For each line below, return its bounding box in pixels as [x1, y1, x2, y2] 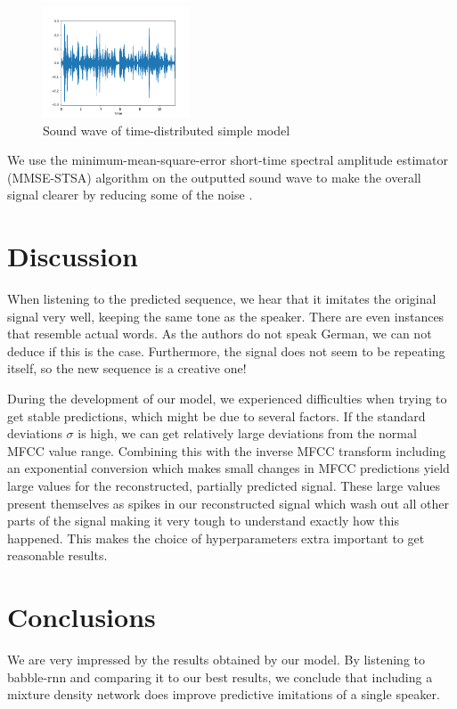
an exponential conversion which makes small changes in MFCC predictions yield [7, 459, 450, 477]
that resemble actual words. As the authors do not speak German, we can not [7, 324, 432, 343]
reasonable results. [7, 546, 108, 565]
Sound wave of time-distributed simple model [43, 120, 290, 139]
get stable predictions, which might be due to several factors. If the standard [7, 406, 426, 425]
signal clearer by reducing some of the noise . [7, 185, 253, 204]
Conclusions [7, 599, 156, 635]
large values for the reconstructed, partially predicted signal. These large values [7, 477, 440, 495]
